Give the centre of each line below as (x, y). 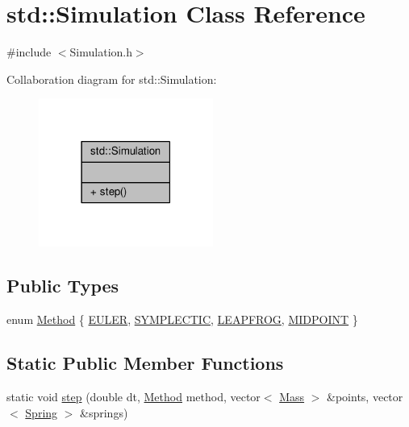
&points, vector (365, 396)
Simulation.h (101, 52)
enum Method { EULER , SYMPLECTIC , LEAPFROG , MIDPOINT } (182, 319)
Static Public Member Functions (145, 363)
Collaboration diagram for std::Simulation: (112, 79)
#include (29, 52)
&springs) (104, 412)
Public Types (63, 286)
